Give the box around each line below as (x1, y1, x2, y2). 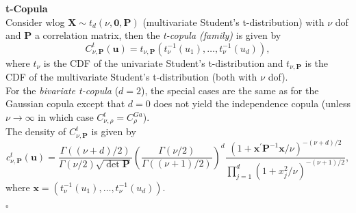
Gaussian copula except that (5, 96, 125, 111)
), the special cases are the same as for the (141, 83, 319, 97)
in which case (38, 110, 94, 124)
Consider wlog (5, 14, 65, 29)
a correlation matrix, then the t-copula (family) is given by (34, 28, 281, 42)
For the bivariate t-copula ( (5, 83, 119, 97)
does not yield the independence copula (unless (153, 96, 351, 111)
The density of (5, 124, 66, 139)
